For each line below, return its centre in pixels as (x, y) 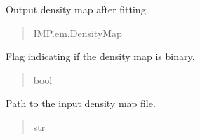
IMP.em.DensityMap (78, 33)
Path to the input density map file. (81, 103)
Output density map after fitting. (77, 9)
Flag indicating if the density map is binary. (100, 56)
